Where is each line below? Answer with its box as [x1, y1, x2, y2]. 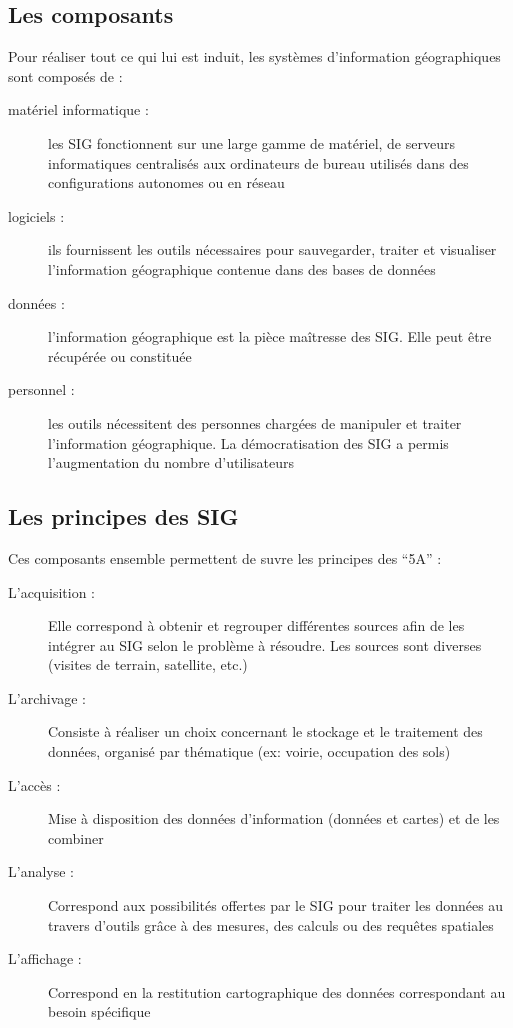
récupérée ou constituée [48, 345, 192, 366]
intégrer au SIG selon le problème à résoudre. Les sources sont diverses [48, 634, 482, 655]
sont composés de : [8, 65, 123, 86]
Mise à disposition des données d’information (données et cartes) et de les [48, 808, 500, 829]
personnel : [8, 379, 75, 400]
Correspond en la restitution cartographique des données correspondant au [48, 981, 506, 1002]
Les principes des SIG [8, 501, 239, 532]
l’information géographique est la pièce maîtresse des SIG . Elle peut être [48, 326, 492, 347]
